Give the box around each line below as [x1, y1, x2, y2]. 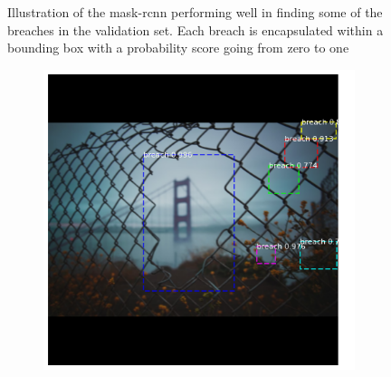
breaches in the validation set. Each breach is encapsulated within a [7, 20, 384, 39]
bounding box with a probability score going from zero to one [7, 38, 349, 57]
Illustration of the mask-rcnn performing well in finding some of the [7, 3, 383, 21]
